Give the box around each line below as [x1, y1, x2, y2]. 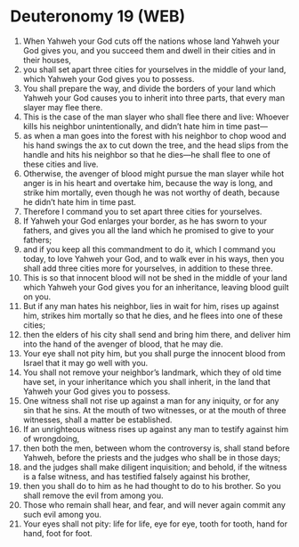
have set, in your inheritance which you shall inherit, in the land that [22, 376, 271, 387]
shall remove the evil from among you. [22, 490, 164, 501]
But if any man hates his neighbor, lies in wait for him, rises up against [22, 300, 279, 311]
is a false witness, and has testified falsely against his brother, [22, 470, 251, 482]
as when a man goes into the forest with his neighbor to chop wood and [22, 130, 287, 141]
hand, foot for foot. [22, 527, 93, 538]
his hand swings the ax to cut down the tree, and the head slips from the [22, 140, 288, 151]
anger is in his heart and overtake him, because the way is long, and [22, 177, 273, 188]
